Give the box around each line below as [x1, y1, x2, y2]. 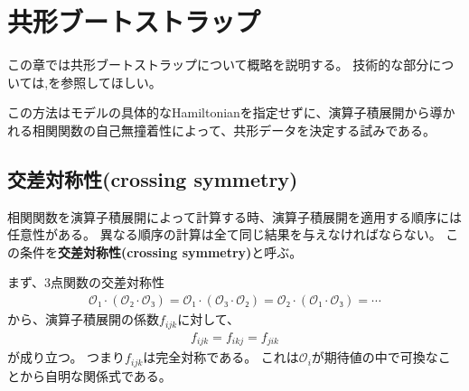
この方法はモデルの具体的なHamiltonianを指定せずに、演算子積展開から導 [7, 103, 443, 122]
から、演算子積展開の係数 [7, 310, 159, 329]
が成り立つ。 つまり [7, 348, 126, 367]
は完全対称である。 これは [143, 348, 299, 367]
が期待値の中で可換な [311, 348, 438, 367]
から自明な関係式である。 [19, 366, 172, 385]
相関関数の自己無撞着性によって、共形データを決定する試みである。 [32, 120, 436, 139]
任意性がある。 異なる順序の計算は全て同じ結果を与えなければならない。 [7, 225, 442, 244]
